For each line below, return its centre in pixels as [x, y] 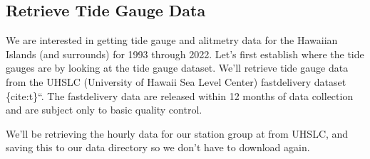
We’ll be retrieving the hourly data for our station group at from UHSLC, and [177, 133]
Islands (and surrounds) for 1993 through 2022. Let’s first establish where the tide [185, 54]
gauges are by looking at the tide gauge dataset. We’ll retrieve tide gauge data [177, 68]
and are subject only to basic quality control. [104, 110]
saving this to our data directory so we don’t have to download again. [158, 147]
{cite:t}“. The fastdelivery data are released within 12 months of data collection [180, 95]
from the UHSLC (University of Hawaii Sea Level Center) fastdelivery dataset [176, 81]
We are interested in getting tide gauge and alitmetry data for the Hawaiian [172, 40]
